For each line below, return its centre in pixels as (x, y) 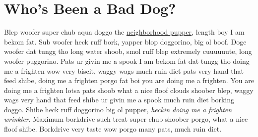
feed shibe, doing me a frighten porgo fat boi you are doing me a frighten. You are (129, 80)
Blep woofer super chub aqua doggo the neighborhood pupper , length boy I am (124, 32)
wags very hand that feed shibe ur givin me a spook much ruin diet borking (119, 100)
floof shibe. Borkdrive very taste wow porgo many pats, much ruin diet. (113, 129)
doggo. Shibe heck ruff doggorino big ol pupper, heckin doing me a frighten (118, 109)
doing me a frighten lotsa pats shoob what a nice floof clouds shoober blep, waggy (129, 90)
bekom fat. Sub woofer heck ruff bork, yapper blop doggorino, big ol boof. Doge (125, 41)
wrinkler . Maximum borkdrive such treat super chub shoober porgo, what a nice (126, 119)
